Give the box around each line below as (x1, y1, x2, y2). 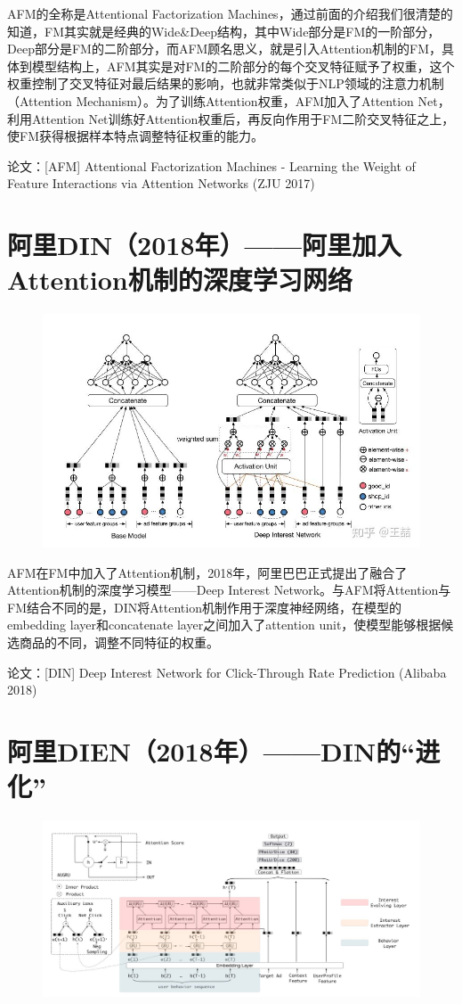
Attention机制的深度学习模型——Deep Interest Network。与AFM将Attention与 (7, 580, 451, 599)
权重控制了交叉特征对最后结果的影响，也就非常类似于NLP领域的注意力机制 (7, 74, 444, 93)
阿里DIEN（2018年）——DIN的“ (7, 732, 416, 769)
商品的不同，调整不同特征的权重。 (19, 632, 219, 651)
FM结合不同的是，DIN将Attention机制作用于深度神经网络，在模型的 (7, 597, 401, 616)
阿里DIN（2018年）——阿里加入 (7, 226, 401, 263)
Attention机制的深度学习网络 (7, 261, 353, 298)
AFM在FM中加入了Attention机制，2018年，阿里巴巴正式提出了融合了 (7, 563, 408, 581)
